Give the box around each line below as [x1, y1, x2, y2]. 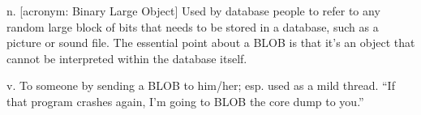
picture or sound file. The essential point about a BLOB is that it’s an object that [6, 34, 415, 51]
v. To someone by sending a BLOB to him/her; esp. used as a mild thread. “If [6, 77, 395, 94]
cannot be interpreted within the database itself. [6, 49, 247, 66]
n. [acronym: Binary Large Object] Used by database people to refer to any [6, 2, 380, 19]
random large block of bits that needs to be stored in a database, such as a [6, 18, 379, 35]
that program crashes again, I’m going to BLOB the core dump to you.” [6, 92, 364, 109]
